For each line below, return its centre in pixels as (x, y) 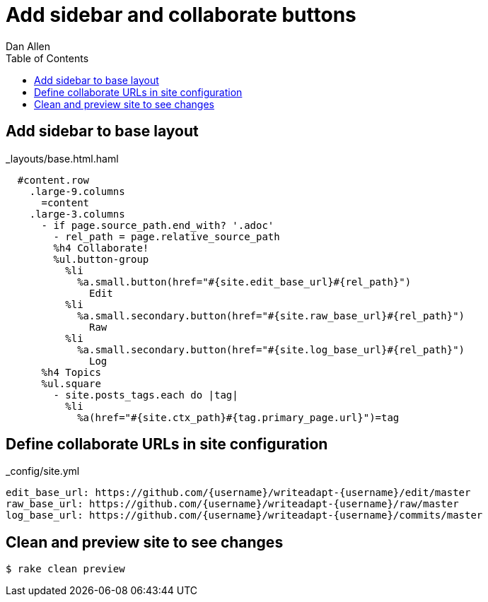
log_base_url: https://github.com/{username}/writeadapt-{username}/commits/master (244, 515)
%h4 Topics (71, 372)
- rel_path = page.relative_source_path (167, 236)
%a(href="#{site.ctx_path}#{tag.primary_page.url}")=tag (238, 417)
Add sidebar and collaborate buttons (181, 15)
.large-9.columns (77, 191)
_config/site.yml (43, 471)
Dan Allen (28, 46)
